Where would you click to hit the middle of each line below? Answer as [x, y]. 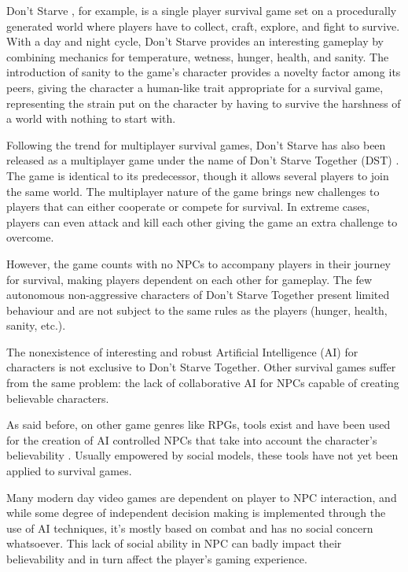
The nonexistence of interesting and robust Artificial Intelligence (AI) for [182, 351]
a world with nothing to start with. [91, 118]
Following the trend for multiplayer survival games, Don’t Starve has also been [196, 144]
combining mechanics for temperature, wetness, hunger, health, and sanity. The [198, 56]
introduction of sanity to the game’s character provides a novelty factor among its [204, 72]
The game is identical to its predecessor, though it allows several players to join [198, 175]
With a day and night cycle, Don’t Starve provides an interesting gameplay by [195, 41]
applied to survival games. [69, 471]
